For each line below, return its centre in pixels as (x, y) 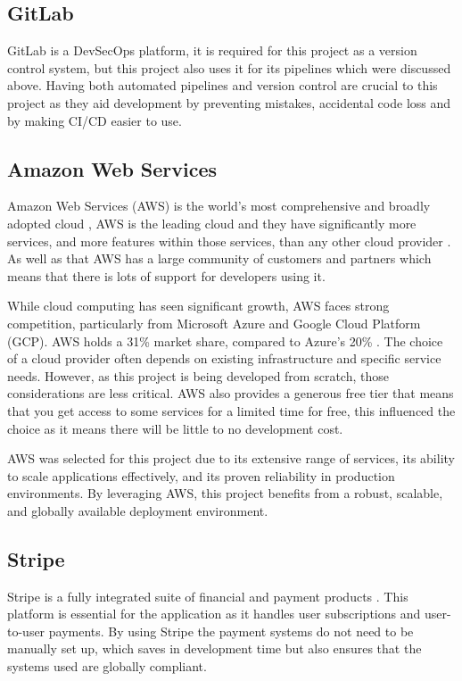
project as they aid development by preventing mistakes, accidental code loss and (229, 102)
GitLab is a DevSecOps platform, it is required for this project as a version (212, 50)
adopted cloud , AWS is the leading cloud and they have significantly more (212, 223)
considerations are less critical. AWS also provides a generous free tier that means (231, 393)
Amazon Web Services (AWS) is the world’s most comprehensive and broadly (219, 206)
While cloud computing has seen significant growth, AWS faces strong (198, 306)
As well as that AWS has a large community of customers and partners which (219, 258)
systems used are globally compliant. (107, 666)
